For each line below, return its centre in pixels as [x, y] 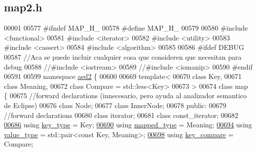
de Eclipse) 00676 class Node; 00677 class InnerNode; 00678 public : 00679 [115, 105]
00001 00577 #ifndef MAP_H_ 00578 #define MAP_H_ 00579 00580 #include [126, 28]
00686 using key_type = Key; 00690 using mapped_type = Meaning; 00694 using [128, 125]
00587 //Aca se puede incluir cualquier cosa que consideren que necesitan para [123, 57]
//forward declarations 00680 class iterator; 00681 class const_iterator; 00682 [121, 115]
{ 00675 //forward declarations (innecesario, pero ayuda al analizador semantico [126, 95]
